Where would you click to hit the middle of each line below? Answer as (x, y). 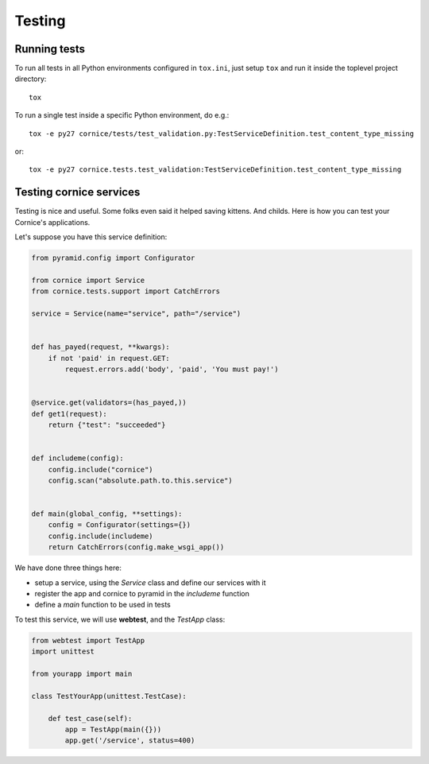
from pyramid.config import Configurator (113, 258)
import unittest (63, 652)
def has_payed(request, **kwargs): (100, 347)
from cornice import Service (88, 280)
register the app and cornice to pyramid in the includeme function (142, 593)
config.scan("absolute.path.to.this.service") (141, 480)
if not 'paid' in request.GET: (109, 358)
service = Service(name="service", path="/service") (136, 314)
